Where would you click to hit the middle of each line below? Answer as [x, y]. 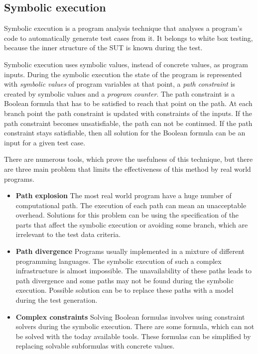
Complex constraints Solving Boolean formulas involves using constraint [130, 316]
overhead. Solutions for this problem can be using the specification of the [127, 215]
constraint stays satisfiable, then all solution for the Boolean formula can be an [125, 133]
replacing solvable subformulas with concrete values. [95, 346]
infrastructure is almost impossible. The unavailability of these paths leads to [134, 271]
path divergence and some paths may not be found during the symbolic [125, 280]
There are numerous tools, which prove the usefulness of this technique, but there [129, 159]
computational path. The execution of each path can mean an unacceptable [131, 205]
